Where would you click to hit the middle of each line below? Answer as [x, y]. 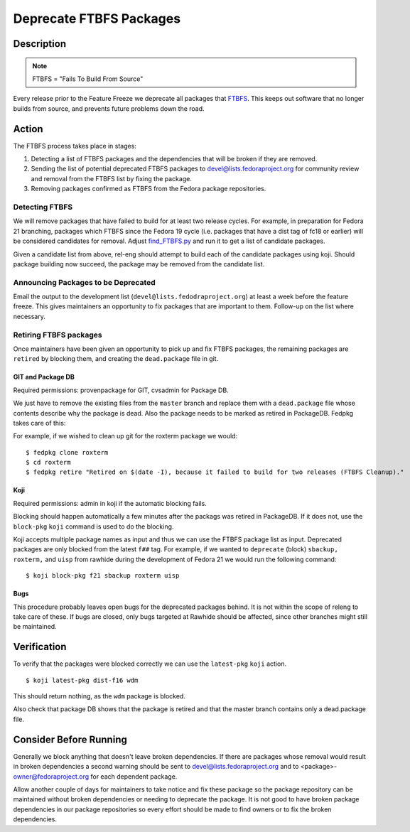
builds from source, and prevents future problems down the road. [109, 108]
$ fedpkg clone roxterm [67, 452]
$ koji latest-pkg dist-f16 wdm [82, 680]
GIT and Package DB [44, 377]
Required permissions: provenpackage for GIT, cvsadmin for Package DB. [121, 390]
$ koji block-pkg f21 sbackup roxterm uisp [103, 576]
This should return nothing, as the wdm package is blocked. [99, 696]
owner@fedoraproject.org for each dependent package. [95, 776]
